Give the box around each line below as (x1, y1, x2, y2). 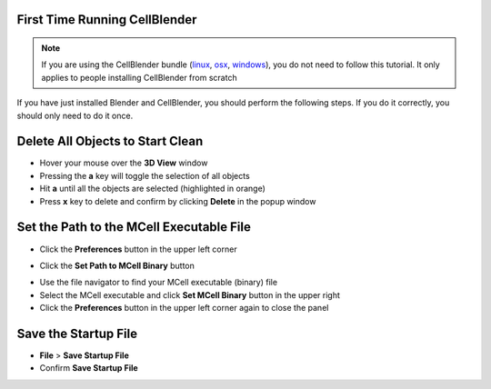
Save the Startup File (16, 325, 138, 341)
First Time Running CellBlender (16, 12, 197, 27)
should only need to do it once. (16, 110, 134, 121)
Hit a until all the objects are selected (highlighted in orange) (39, 183, 266, 194)
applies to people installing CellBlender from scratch (41, 72, 237, 83)
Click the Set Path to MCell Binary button (39, 260, 195, 271)
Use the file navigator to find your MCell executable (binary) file (39, 277, 277, 288)
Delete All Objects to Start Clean (16, 134, 204, 149)
